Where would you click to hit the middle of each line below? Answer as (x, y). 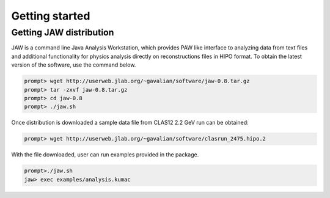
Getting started (51, 16)
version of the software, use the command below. (74, 65)
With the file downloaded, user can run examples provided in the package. (105, 155)
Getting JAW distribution (63, 32)
